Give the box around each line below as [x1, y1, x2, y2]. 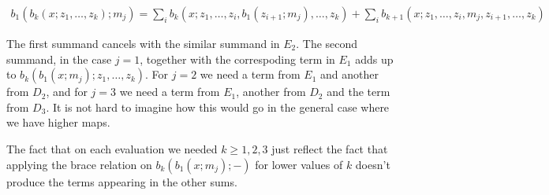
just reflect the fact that [271, 141, 388, 156]
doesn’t [355, 156, 390, 172]
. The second [296, 35, 358, 52]
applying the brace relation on [6, 156, 152, 172]
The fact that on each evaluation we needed [6, 141, 218, 156]
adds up [355, 50, 394, 67]
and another [320, 66, 379, 83]
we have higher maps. [6, 114, 110, 131]
